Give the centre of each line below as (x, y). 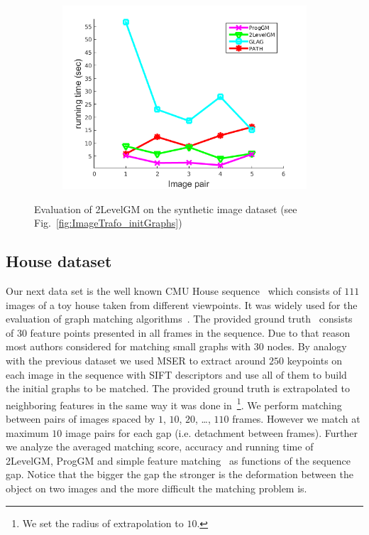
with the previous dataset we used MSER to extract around (136, 360)
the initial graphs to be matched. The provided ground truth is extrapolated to (178, 388)
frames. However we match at (296, 418)
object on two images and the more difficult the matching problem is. (156, 488)
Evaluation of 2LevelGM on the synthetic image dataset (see (166, 209)
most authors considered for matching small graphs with (128, 346)
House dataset (59, 261)
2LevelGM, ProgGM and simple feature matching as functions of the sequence (178, 460)
